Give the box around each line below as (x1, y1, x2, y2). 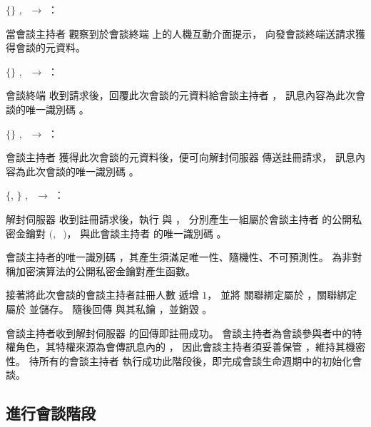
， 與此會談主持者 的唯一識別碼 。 (66, 225, 227, 240)
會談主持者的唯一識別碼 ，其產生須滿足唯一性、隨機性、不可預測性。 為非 (6, 249, 352, 264)
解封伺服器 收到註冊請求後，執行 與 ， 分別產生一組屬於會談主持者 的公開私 (6, 211, 362, 226)
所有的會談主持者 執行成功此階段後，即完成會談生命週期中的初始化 (39, 353, 352, 368)
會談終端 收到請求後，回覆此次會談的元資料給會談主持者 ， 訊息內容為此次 (6, 88, 355, 103)
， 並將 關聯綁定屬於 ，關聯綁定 (207, 287, 357, 302)
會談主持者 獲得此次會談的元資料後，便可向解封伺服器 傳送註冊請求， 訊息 (6, 150, 355, 165)
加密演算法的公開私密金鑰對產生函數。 (15, 263, 195, 278)
